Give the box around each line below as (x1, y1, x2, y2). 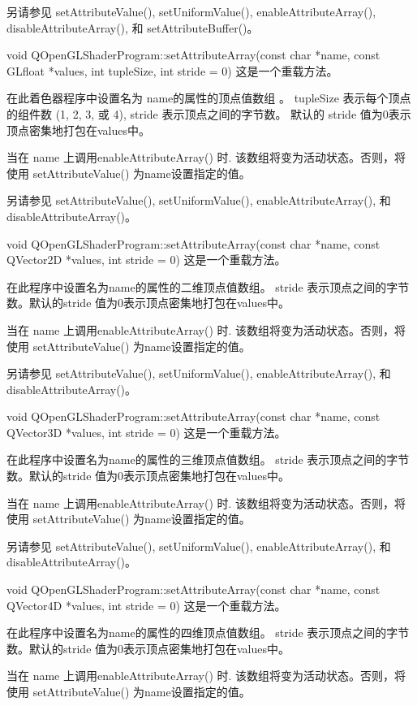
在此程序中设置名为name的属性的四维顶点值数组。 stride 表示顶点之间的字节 (6, 624, 410, 641)
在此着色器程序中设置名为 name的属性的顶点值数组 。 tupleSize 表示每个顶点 (6, 89, 411, 106)
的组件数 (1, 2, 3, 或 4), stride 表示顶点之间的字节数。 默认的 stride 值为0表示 (6, 105, 411, 122)
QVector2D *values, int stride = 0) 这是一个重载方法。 (6, 251, 286, 268)
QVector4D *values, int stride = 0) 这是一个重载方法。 (6, 596, 286, 613)
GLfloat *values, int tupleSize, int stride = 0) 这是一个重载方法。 (6, 62, 338, 79)
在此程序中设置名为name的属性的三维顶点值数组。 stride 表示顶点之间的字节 (6, 451, 410, 468)
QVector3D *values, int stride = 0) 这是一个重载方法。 (6, 423, 286, 440)
